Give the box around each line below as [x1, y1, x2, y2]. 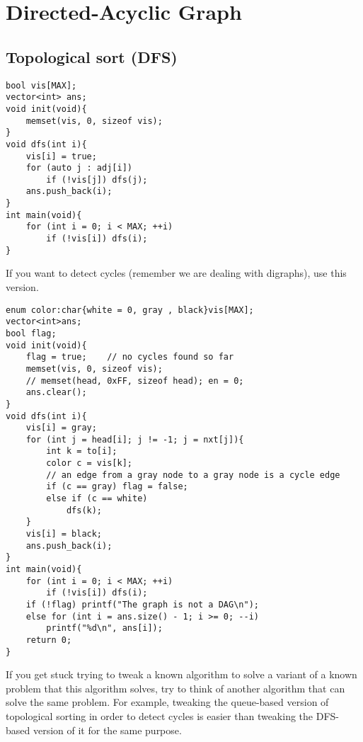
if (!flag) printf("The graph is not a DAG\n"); [25, 600, 259, 610]
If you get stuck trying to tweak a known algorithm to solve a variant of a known [6, 667, 357, 682]
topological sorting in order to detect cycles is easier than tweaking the [6, 709, 313, 724]
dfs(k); [66, 505, 103, 515]
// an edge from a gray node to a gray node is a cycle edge [46, 469, 340, 480]
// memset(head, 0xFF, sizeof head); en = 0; [25, 375, 244, 386]
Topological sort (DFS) [6, 45, 178, 67]
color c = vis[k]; [46, 458, 132, 469]
